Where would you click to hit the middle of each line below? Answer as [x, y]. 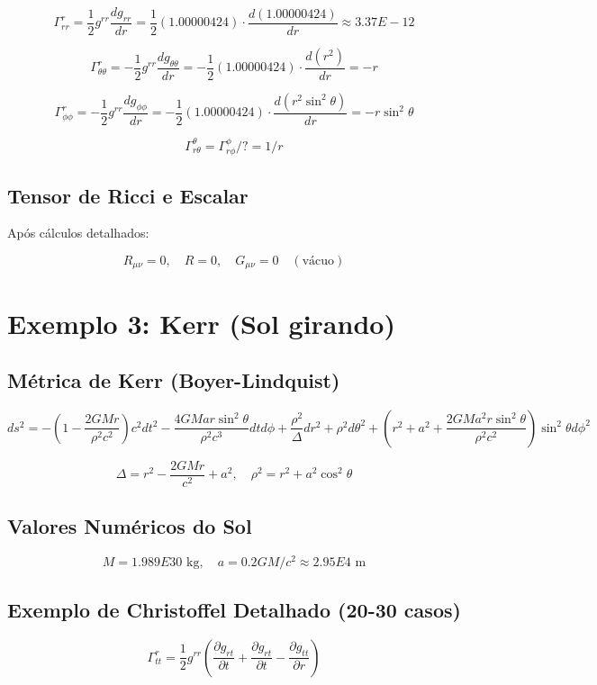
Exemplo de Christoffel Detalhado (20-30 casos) [234, 609]
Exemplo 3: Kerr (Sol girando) [201, 323]
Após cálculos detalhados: [78, 233]
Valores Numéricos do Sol [130, 526]
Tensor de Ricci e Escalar [128, 195]
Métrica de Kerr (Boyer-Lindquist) [174, 380]
